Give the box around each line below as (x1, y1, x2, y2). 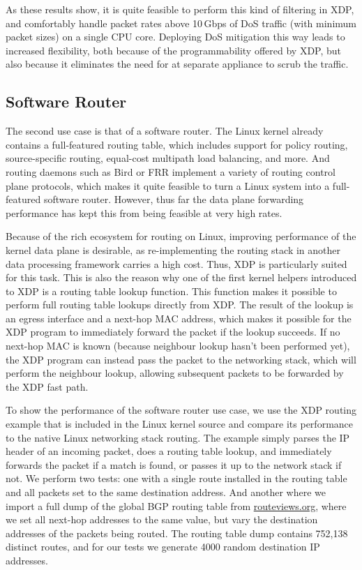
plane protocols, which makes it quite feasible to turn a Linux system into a (6, 178, 330, 193)
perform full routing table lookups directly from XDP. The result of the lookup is (6, 297, 354, 312)
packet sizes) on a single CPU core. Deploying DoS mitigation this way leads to (6, 29, 345, 44)
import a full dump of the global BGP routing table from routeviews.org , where (6, 498, 347, 513)
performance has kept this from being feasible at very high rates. (6, 205, 282, 220)
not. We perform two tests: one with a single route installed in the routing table (6, 471, 347, 486)
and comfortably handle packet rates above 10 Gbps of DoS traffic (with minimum (6, 15, 357, 30)
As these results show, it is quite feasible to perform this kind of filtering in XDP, (6, 2, 354, 16)
